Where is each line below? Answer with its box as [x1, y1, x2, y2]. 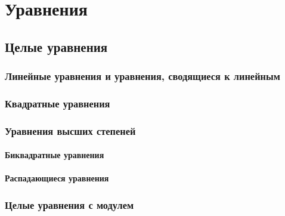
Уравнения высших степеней [5, 123, 136, 138]
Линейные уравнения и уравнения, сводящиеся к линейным [5, 69, 280, 84]
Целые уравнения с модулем [5, 197, 134, 212]
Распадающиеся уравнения [5, 172, 109, 184]
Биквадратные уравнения [5, 149, 104, 161]
